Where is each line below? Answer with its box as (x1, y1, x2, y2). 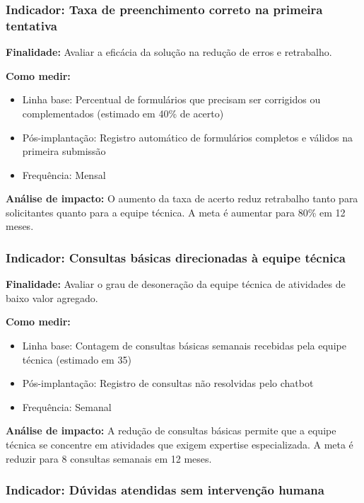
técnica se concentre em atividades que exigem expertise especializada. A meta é (6, 437, 353, 452)
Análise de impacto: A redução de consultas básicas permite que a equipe (6, 423, 336, 438)
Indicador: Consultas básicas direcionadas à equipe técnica (6, 249, 346, 266)
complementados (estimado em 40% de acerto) (22, 105, 224, 120)
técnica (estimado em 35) (22, 352, 131, 366)
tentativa (6, 16, 57, 34)
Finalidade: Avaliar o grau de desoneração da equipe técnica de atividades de (6, 277, 346, 291)
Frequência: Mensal (22, 167, 106, 182)
